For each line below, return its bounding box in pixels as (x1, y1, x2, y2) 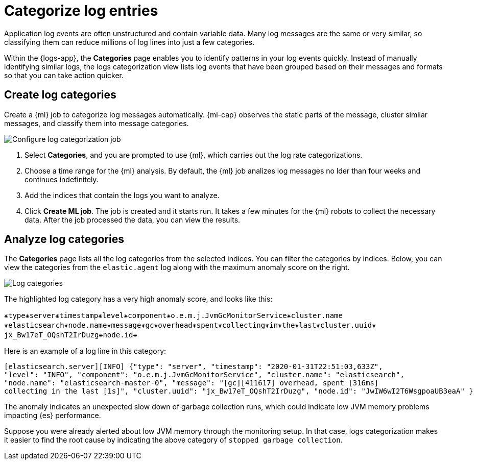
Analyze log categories (4, 233, 124, 246)
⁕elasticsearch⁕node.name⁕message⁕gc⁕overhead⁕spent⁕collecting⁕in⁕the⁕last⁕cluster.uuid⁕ (4, 321, 376, 330)
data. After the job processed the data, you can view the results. (25, 215, 241, 224)
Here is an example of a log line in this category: (4, 347, 166, 356)
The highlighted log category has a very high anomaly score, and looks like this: (4, 295, 273, 304)
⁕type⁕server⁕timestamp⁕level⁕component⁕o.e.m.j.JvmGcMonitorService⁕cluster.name (4, 311, 343, 320)
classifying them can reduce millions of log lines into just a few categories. (4, 37, 255, 46)
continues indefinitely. (25, 175, 99, 184)
